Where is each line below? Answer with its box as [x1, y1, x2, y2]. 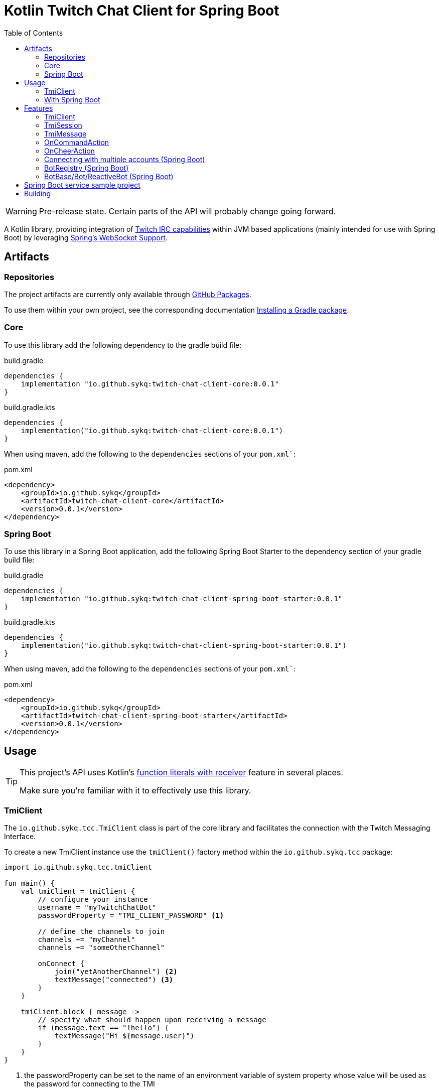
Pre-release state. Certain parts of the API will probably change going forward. [39, 206, 336, 216]
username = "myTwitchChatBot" [38, 903, 157, 912]
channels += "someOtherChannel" [38, 943, 165, 952]
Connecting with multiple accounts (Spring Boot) [44, 155, 205, 164]
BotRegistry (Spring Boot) [44, 163, 129, 172]
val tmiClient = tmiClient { [21, 887, 135, 896]
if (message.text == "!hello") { [38, 1024, 169, 1032]
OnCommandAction [44, 138, 109, 147]
